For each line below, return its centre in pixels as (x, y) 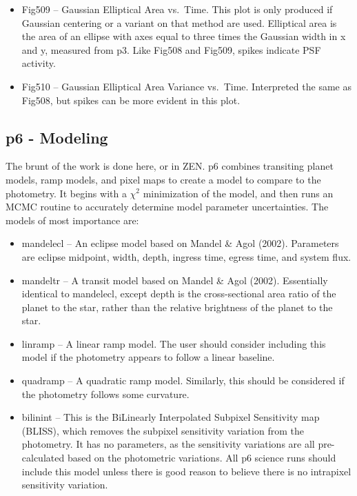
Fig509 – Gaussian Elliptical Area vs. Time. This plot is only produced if (177, 9)
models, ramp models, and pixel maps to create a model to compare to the (163, 179)
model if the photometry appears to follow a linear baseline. (148, 357)
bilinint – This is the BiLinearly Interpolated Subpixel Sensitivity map (171, 417)
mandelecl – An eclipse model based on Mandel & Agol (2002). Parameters (180, 243)
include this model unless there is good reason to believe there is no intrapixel (186, 471)
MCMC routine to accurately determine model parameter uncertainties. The (167, 207)
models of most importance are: (72, 220)
